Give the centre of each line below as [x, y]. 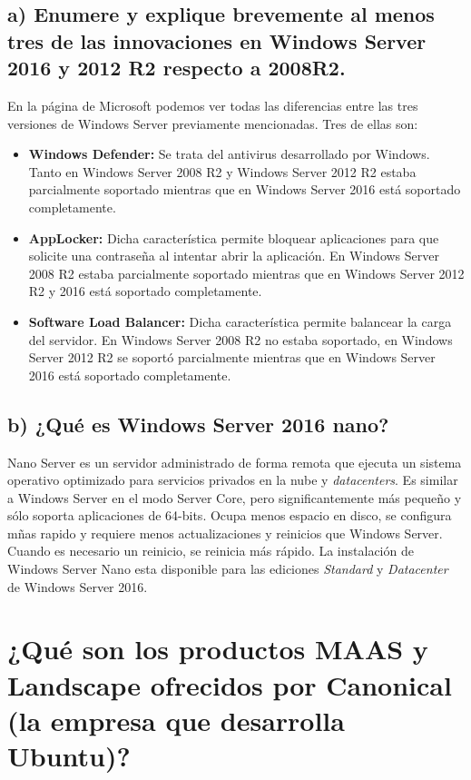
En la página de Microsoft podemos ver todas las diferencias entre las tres [213, 105]
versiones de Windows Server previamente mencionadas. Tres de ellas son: [213, 123]
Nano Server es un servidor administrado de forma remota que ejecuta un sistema [235, 462]
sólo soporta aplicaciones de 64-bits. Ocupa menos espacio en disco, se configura [230, 515]
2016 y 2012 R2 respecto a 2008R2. [177, 68]
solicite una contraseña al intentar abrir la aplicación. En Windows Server [234, 256]
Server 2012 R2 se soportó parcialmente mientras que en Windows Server [232, 357]
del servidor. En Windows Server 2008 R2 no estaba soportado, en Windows [240, 339]
